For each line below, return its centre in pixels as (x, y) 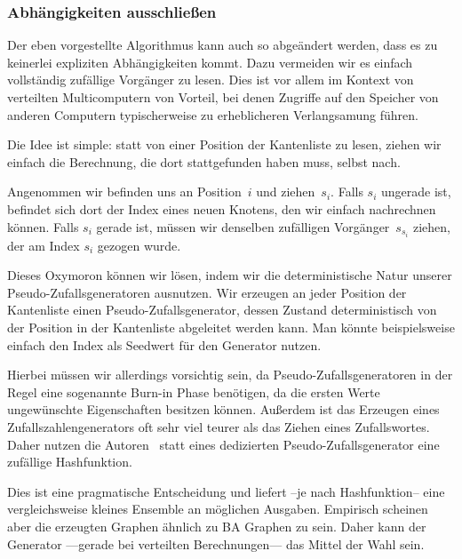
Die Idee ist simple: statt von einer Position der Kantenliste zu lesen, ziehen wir (224, 144)
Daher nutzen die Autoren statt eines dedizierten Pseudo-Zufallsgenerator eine (223, 444)
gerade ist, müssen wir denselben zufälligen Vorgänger (243, 226)
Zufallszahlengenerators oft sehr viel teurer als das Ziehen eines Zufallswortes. (219, 427)
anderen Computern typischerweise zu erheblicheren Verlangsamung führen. (213, 114)
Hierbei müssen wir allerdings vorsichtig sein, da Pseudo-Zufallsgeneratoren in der (230, 375)
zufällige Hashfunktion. (70, 462)
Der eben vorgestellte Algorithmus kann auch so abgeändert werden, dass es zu (223, 45)
